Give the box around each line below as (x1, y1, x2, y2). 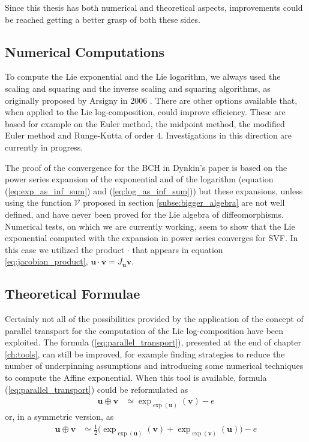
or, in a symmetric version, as (5, 410, 114, 423)
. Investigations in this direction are (160, 129, 292, 142)
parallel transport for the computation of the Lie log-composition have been (5, 324, 284, 336)
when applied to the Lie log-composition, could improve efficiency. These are (5, 106, 286, 118)
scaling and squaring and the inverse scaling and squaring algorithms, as (5, 82, 271, 94)
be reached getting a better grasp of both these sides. (5, 13, 200, 25)
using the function (5, 196, 71, 209)
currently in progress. (5, 140, 83, 153)
